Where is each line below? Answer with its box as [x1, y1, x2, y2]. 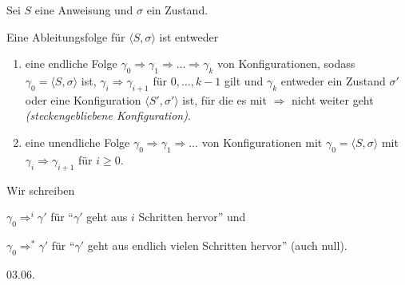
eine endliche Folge [25, 55, 117, 72]
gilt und [224, 72, 264, 89]
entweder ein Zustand [280, 72, 386, 89]
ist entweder [159, 28, 219, 45]
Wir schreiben [6, 181, 75, 198]
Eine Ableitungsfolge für [6, 28, 125, 45]
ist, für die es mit [182, 91, 267, 108]
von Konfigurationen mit [201, 133, 323, 150]
